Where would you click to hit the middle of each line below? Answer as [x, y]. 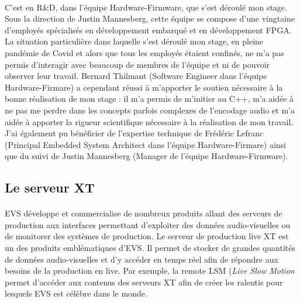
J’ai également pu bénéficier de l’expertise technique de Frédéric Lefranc [134, 133]
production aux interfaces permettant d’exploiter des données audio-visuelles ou [148, 224]
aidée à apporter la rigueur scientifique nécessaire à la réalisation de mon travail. [149, 121]
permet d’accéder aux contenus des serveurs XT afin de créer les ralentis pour [144, 282]
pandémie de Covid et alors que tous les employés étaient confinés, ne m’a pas [144, 52]
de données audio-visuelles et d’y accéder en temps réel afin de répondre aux [142, 259]
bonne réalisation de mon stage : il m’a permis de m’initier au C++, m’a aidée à [149, 99]
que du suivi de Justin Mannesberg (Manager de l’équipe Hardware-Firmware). [146, 156]
